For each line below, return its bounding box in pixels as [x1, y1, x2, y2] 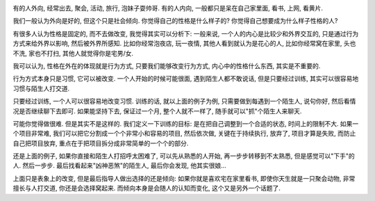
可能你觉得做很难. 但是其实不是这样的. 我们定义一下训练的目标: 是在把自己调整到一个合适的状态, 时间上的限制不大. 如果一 [12, 119, 359, 128]
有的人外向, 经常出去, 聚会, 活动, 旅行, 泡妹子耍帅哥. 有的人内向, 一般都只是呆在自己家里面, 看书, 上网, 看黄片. [12, 4, 323, 12]
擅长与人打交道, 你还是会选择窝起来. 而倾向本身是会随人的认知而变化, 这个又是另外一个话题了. [12, 184, 281, 193]
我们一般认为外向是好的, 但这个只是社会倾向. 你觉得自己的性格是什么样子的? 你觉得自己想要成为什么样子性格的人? [12, 17, 338, 25]
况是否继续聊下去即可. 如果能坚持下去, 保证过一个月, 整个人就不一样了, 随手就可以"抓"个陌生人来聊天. [12, 106, 302, 115]
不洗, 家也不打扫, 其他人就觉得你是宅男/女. [12, 49, 134, 57]
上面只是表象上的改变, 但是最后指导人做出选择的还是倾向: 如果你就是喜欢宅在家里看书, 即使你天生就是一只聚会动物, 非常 [12, 174, 356, 182]
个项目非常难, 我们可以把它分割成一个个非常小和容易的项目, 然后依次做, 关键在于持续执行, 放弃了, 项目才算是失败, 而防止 [12, 129, 356, 138]
